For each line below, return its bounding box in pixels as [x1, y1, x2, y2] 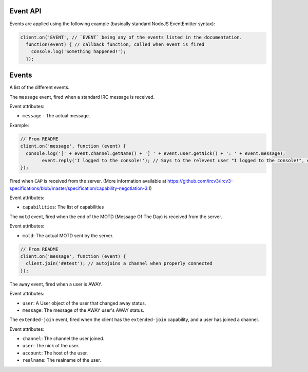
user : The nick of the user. [22, 343, 80, 349]
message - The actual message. [22, 113, 90, 119]
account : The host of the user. [22, 350, 88, 356]
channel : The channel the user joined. [22, 335, 105, 342]
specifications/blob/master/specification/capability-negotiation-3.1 [9, 185, 150, 191]
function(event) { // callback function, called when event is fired [26, 41, 205, 47]
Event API [9, 7, 42, 15]
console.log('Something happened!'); [31, 49, 126, 55]
